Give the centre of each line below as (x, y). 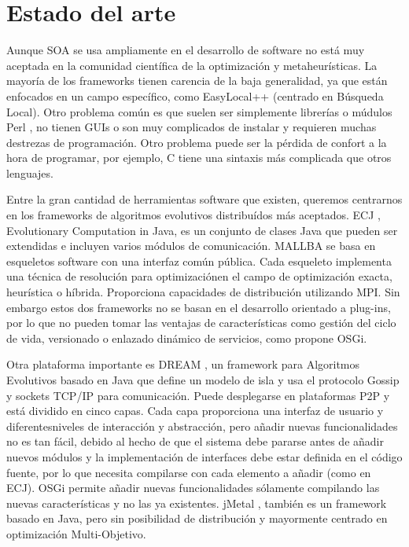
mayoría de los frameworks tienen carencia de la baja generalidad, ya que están (197, 81)
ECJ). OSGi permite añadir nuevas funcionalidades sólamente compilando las (193, 488)
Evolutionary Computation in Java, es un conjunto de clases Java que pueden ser (202, 230)
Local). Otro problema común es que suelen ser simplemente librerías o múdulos (199, 111)
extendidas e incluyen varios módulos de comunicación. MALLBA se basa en (191, 246)
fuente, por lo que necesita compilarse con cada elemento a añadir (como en (189, 472)
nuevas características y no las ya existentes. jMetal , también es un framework (197, 503)
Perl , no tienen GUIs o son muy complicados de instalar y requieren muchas (192, 127)
